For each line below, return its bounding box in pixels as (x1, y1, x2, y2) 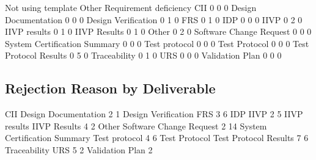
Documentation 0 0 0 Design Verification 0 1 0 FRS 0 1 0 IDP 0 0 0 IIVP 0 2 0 (5, 13, 303, 26)
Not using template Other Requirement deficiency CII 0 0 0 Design (5, 1, 257, 13)
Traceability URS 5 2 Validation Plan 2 (5, 143, 153, 156)
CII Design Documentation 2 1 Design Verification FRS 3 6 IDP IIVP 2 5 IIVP (5, 107, 303, 120)
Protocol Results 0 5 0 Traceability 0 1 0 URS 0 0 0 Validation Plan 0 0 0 (5, 49, 282, 62)
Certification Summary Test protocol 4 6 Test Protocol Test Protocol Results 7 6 (5, 131, 309, 144)
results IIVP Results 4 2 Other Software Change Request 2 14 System (5, 119, 267, 132)
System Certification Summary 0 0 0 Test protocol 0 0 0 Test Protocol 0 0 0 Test (5, 37, 309, 49)
